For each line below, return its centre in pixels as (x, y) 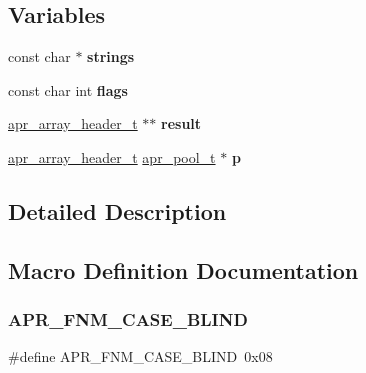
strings (111, 56)
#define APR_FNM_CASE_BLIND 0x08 (140, 356)
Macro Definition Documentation (183, 269)
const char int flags (68, 89)
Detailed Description (117, 210)
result (181, 123)
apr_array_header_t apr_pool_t (112, 156)
